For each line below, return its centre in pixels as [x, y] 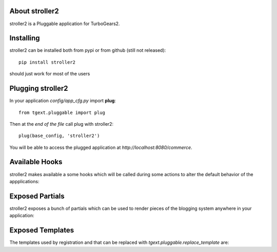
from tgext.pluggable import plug [62, 112]
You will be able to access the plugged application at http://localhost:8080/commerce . [101, 147]
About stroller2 [34, 11]
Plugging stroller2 [39, 89]
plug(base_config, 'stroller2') [59, 136]
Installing [25, 38]
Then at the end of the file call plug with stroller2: [62, 124]
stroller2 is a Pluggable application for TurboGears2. [65, 24]
